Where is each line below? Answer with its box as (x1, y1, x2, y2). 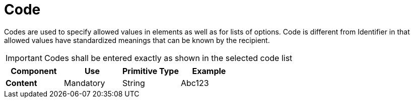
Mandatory (63, 77, 105, 88)
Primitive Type (122, 65, 179, 76)
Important (6, 52, 42, 63)
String (122, 77, 145, 88)
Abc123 (180, 77, 209, 88)
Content (6, 77, 37, 88)
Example (192, 65, 226, 76)
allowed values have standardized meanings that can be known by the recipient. (4, 35, 270, 44)
